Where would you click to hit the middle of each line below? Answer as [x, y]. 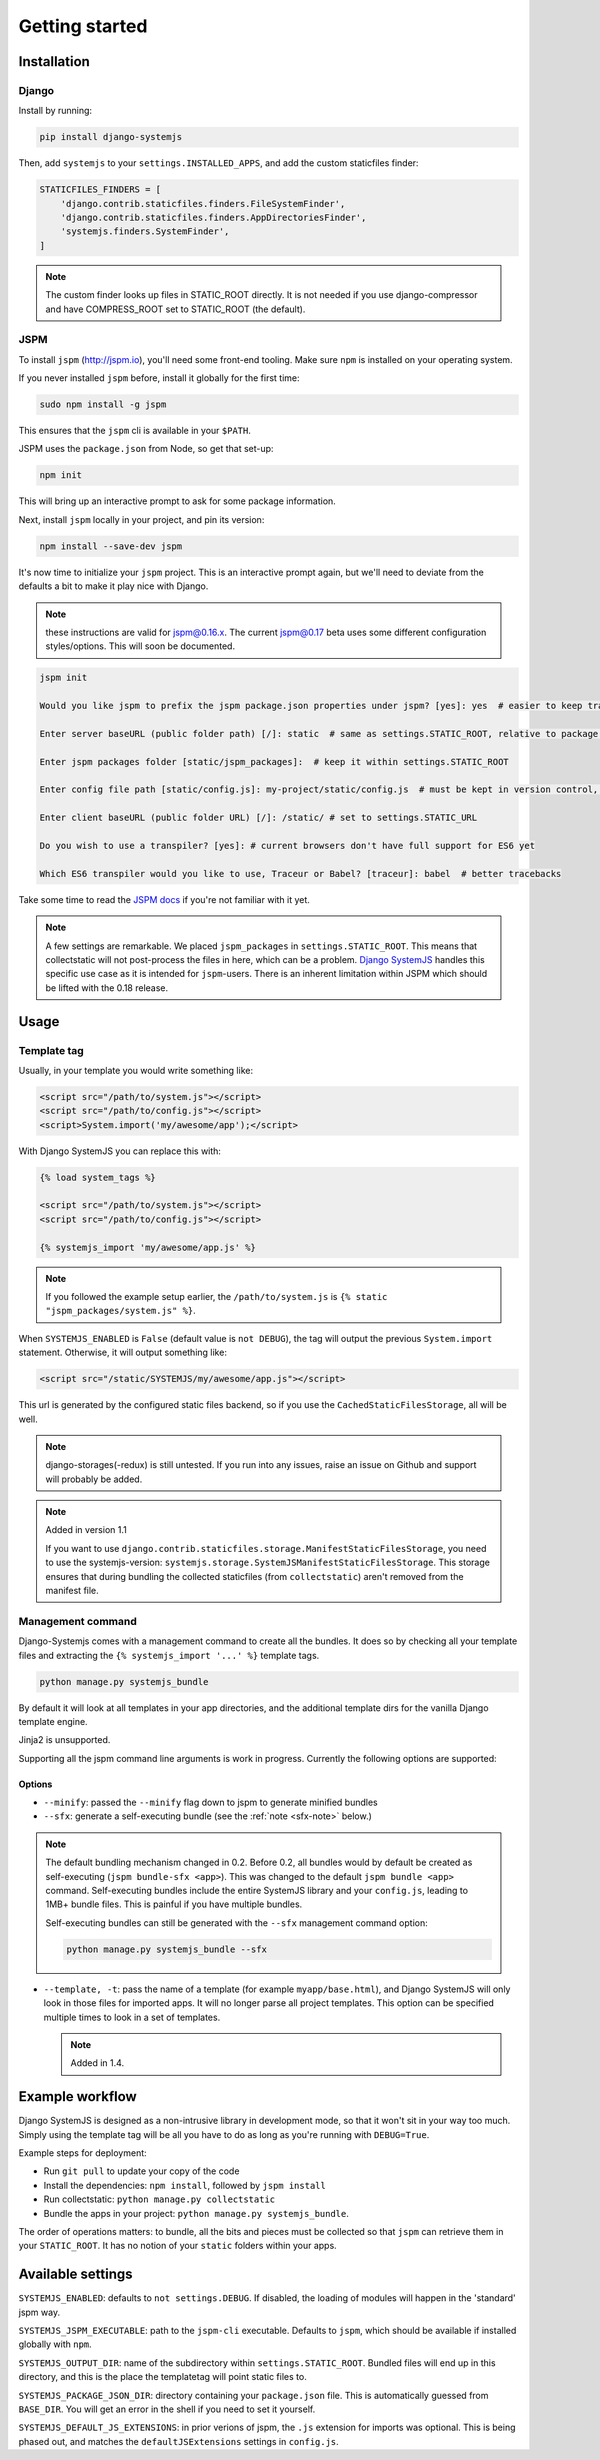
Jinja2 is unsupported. [64, 1740]
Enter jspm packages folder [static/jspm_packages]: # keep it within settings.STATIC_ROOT [274, 761]
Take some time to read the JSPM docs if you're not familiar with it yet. [164, 899]
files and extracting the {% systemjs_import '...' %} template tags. [169, 1655]
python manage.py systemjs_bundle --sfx [166, 1949]
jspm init [63, 678]
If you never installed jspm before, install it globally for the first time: [159, 378]
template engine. [53, 1721]
